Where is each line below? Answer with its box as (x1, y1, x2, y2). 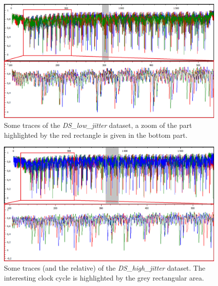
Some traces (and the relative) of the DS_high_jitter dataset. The (4, 263, 206, 273)
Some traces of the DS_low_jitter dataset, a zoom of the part (4, 120, 192, 130)
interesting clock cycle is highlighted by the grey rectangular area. (4, 272, 204, 283)
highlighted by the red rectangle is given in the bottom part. (4, 129, 188, 140)
